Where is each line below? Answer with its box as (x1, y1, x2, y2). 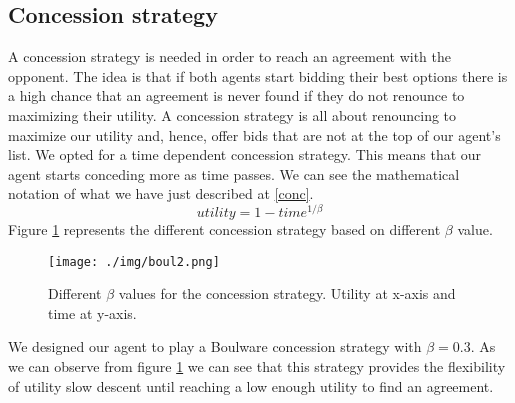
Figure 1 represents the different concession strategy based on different (8, 219, 441, 240)
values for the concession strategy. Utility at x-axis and (118, 283, 456, 304)
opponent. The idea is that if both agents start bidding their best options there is (8, 65, 508, 86)
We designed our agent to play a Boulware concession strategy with (8, 336, 422, 357)
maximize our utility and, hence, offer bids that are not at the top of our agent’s (8, 124, 501, 145)
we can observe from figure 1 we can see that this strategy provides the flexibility (8, 356, 506, 377)
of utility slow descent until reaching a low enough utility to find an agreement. (8, 375, 494, 396)
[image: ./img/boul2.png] (48, 254, 220, 269)
